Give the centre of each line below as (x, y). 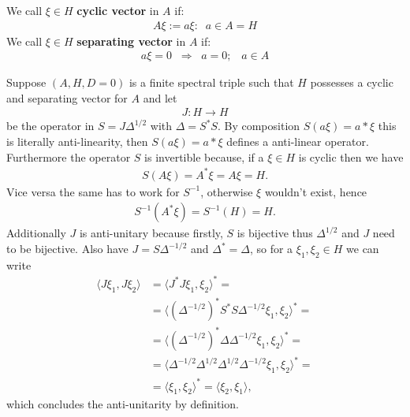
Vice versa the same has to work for (93, 191)
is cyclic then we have (351, 156)
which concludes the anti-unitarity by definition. (123, 404)
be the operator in (50, 126)
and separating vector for (67, 97)
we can (363, 248)
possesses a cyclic (352, 82)
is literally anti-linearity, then (77, 141)
